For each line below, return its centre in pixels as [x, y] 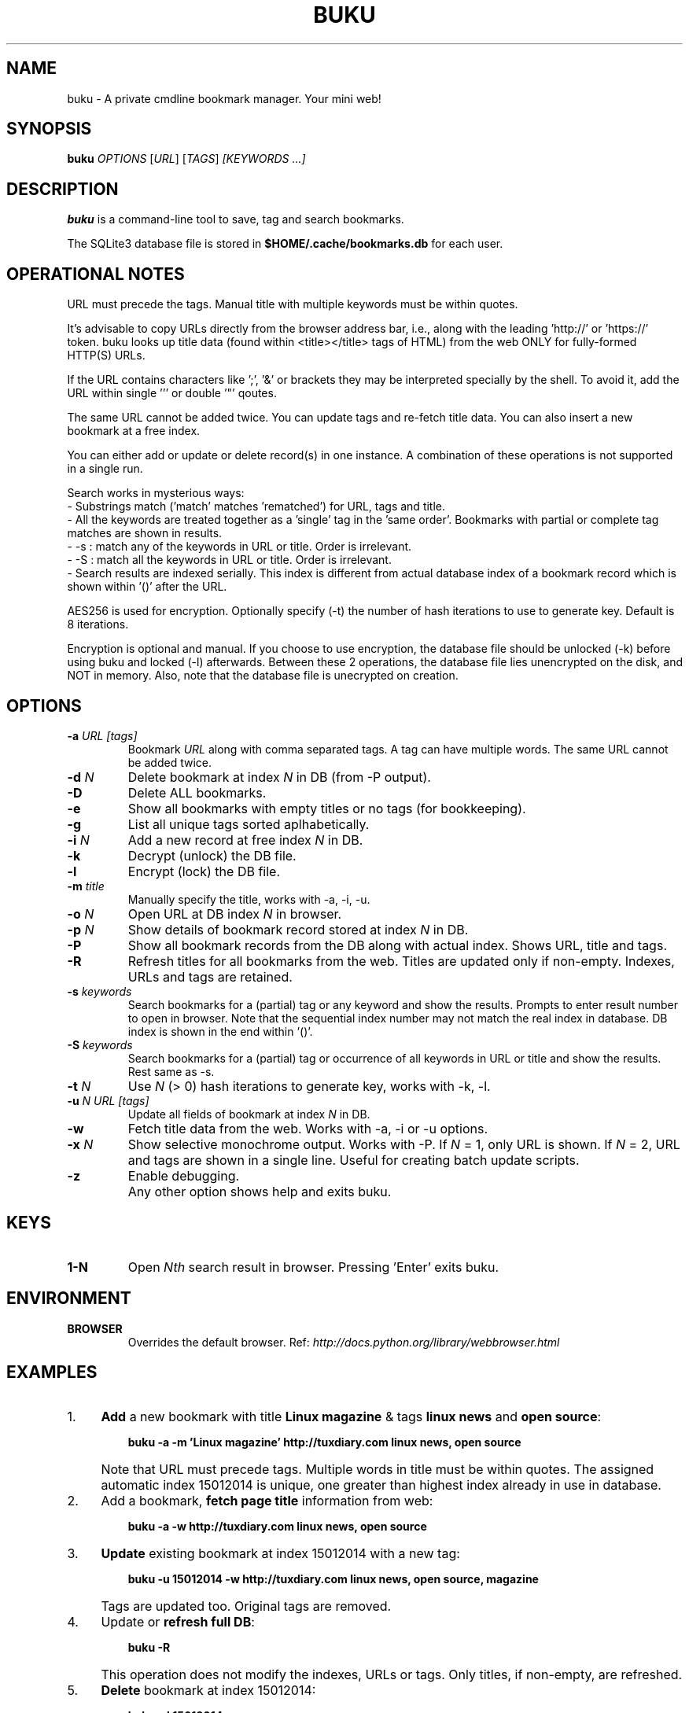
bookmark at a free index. [134, 431]
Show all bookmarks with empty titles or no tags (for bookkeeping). [327, 808]
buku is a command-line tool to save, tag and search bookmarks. [236, 219]
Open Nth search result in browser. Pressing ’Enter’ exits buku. [313, 1267]
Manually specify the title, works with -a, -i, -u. [249, 899]
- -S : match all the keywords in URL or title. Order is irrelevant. [229, 560]
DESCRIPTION [63, 189]
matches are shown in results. [145, 533]
